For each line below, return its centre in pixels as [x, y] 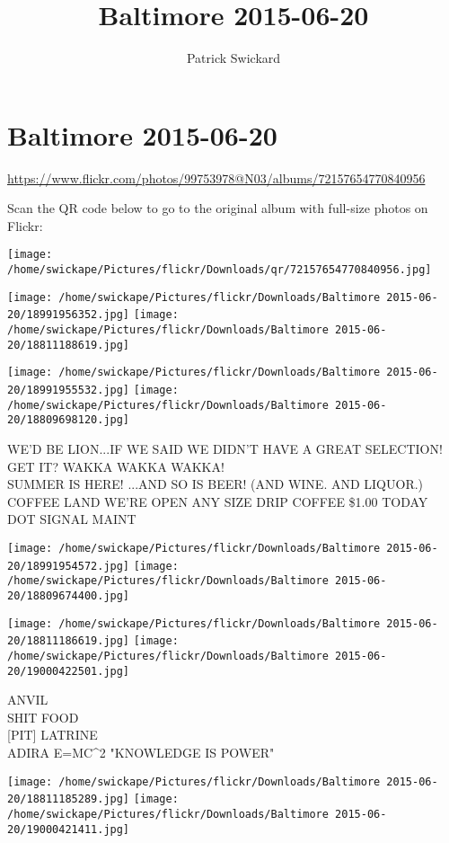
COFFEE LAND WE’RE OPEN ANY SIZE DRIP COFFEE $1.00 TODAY [218, 501]
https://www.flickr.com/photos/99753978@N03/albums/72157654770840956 [216, 177]
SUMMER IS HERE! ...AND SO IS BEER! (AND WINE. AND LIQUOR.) [216, 484]
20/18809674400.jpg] [69, 595]
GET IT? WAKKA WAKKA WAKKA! [116, 466]
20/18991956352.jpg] [69, 315]
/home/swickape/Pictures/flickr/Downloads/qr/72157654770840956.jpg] [220, 270]
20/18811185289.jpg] [69, 799]
